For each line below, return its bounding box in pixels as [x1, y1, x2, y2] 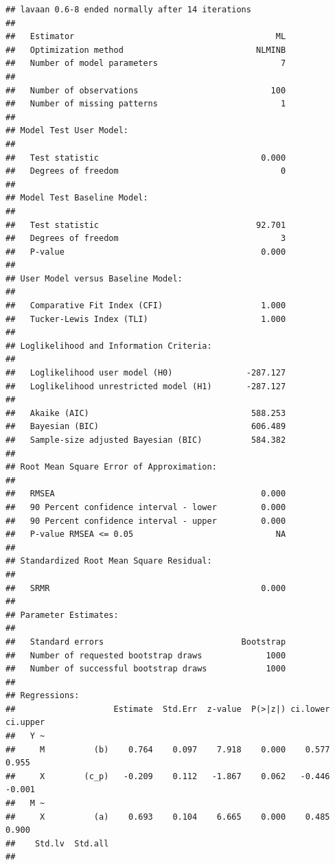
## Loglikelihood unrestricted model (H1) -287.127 [5, 381, 286, 391]
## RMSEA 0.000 [5, 489, 286, 499]
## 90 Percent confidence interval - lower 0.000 [5, 502, 286, 512]
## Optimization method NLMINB [5, 45, 286, 55]
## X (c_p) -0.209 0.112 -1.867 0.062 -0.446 [5, 771, 330, 781]
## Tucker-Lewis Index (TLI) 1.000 [5, 314, 286, 324]
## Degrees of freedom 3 [5, 233, 286, 244]
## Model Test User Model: [5, 126, 128, 136]
